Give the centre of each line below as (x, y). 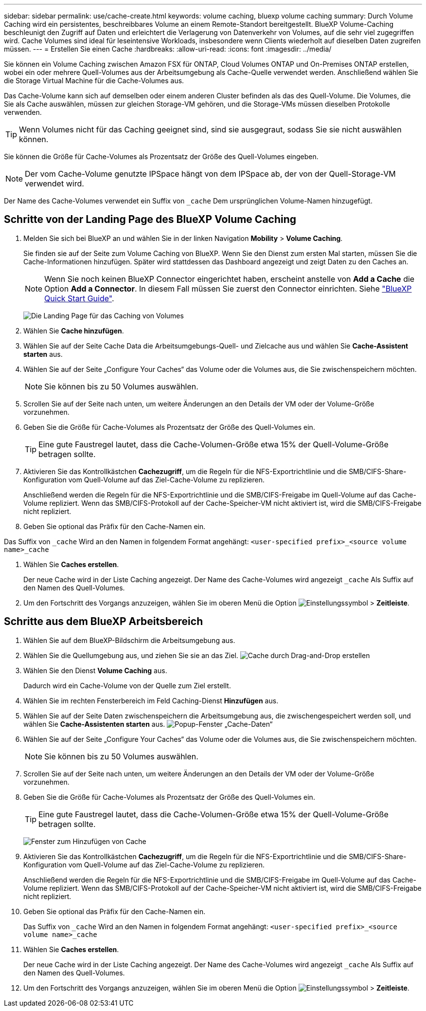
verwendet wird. (54, 184)
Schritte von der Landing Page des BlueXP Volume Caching (150, 220)
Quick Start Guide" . (79, 298)
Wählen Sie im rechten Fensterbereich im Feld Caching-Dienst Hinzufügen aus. (151, 700)
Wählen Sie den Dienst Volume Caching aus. (95, 670)
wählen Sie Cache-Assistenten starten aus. (94, 724)
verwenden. (23, 112)
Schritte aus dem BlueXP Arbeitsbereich (104, 622)
